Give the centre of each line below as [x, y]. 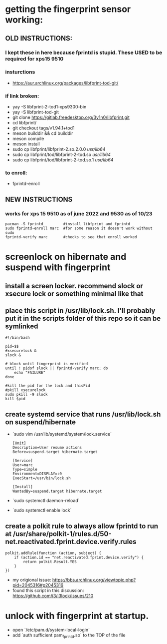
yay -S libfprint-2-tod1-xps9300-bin [49, 107]
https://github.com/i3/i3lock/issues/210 [53, 596]
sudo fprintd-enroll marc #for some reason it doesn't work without [79, 228]
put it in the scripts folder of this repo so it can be [83, 319]
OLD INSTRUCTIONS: [39, 38]
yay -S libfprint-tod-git [35, 112]
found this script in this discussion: [48, 591]
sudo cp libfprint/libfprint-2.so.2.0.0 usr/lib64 [59, 149]
